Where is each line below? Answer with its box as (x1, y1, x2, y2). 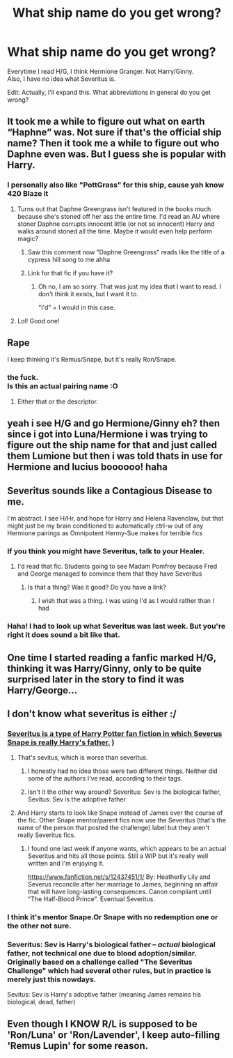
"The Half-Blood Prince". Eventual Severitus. (27, 895, 155, 903)
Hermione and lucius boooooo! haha (7, 461, 168, 473)
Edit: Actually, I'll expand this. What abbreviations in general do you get (7, 88, 211, 96)
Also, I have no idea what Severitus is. (7, 75, 116, 83)
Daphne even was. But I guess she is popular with (7, 148, 227, 160)
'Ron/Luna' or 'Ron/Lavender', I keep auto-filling (7, 1029, 220, 1041)
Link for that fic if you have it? (27, 268, 113, 277)
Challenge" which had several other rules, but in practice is (7, 966, 211, 976)
